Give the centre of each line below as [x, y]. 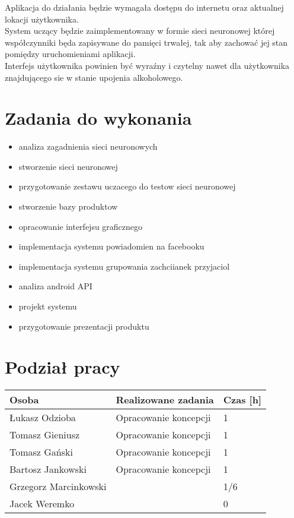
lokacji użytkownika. [42, 19]
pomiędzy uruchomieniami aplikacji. [70, 54]
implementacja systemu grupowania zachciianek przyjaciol [124, 266]
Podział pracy [63, 367]
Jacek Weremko [42, 504]
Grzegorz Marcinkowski [58, 487]
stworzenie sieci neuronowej [68, 166]
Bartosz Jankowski [48, 469]
